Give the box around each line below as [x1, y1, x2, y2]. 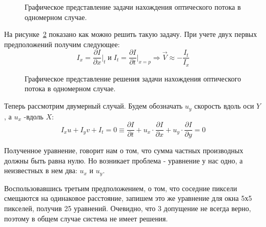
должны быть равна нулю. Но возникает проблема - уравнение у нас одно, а [4, 155, 243, 166]
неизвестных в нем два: [4, 165, 77, 176]
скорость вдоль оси [194, 100, 254, 111]
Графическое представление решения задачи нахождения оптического [25, 73, 241, 84]
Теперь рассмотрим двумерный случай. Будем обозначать [4, 100, 183, 111]
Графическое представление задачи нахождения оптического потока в [25, 2, 241, 12]
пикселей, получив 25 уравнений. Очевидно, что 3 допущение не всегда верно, [4, 203, 251, 214]
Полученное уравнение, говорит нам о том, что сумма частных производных [4, 145, 243, 156]
